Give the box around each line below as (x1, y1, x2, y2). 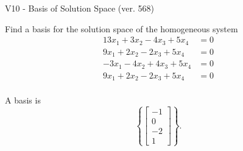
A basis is (5, 94, 41, 107)
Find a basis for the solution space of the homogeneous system (5, 22, 238, 35)
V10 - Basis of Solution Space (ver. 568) (5, 2, 154, 14)
